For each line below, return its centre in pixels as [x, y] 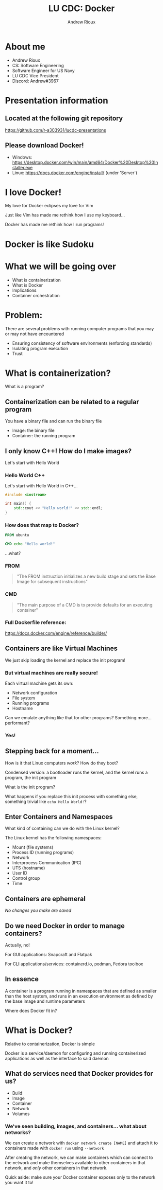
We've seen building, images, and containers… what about [76, 1126]
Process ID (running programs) [43, 853]
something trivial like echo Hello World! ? [46, 801]
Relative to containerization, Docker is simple [50, 1044]
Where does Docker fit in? [31, 1011]
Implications [24, 290]
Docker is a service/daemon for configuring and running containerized [75, 1053]
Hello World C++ [25, 475]
